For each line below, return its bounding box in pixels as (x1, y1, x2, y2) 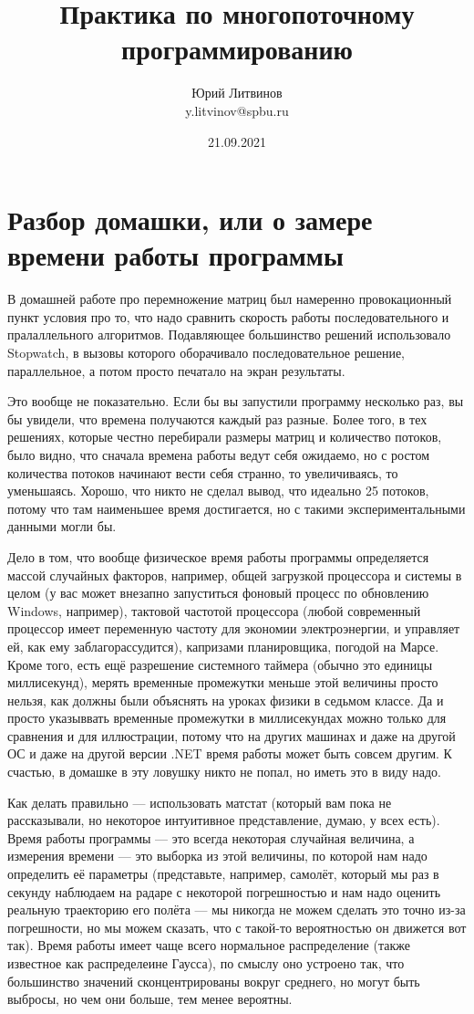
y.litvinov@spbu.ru (185, 100, 289, 120)
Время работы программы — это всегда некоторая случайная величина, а (7, 828, 415, 847)
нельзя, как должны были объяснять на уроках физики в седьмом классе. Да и (7, 690, 444, 709)
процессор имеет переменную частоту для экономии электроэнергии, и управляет (7, 619, 460, 638)
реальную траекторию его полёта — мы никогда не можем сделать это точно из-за (7, 900, 466, 919)
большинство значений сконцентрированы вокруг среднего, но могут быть (7, 971, 420, 990)
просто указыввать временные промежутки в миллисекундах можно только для (7, 708, 447, 727)
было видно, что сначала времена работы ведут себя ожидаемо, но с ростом (7, 444, 430, 464)
